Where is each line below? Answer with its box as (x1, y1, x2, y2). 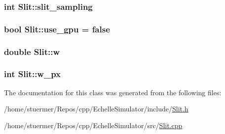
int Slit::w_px (4, 68, 61, 80)
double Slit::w (4, 45, 60, 57)
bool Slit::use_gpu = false (4, 23, 110, 35)
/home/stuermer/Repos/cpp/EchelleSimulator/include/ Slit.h (4, 104, 188, 114)
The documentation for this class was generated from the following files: (4, 87, 222, 97)
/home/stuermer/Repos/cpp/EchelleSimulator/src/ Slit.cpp (4, 120, 183, 130)
